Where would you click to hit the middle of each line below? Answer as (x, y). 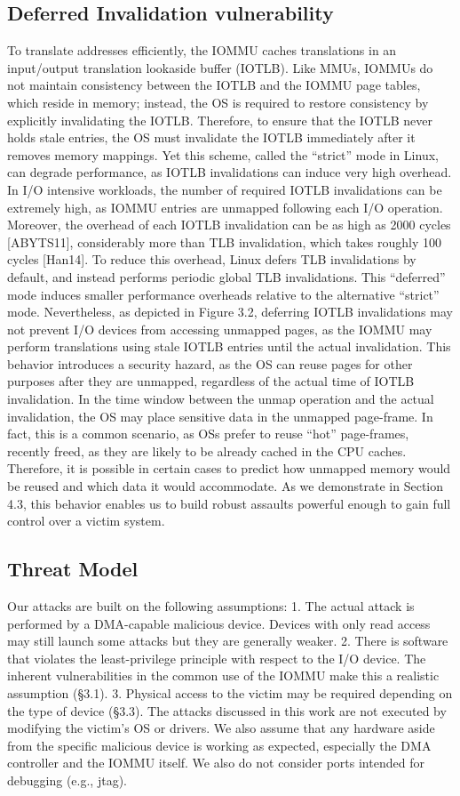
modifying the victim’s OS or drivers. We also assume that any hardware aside (221, 728)
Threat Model (73, 569)
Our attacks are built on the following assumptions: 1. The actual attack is (211, 606)
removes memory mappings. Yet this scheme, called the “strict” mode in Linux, (223, 154)
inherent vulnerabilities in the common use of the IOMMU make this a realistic (223, 675)
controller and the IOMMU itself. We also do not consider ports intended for (216, 763)
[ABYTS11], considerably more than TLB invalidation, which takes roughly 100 (224, 241)
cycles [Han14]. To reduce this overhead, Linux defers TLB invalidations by (212, 259)
